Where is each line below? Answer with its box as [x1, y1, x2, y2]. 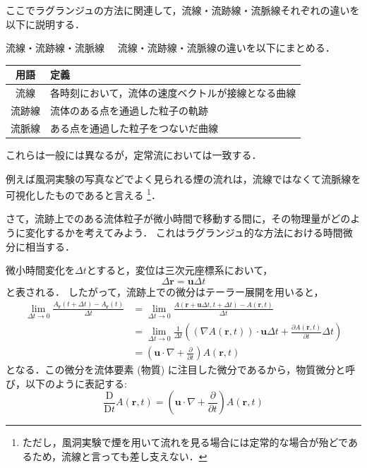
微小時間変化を [6, 263, 75, 277]
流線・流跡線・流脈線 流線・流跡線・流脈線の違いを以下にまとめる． [6, 40, 335, 55]
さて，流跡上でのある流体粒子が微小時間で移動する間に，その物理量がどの [6, 211, 351, 226]
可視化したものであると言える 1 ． [6, 186, 161, 202]
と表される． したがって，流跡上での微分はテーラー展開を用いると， [6, 284, 324, 299]
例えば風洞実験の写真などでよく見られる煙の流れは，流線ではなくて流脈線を [6, 171, 361, 186]
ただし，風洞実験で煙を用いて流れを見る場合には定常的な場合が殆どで [22, 435, 348, 450]
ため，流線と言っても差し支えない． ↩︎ [32, 449, 207, 464]
